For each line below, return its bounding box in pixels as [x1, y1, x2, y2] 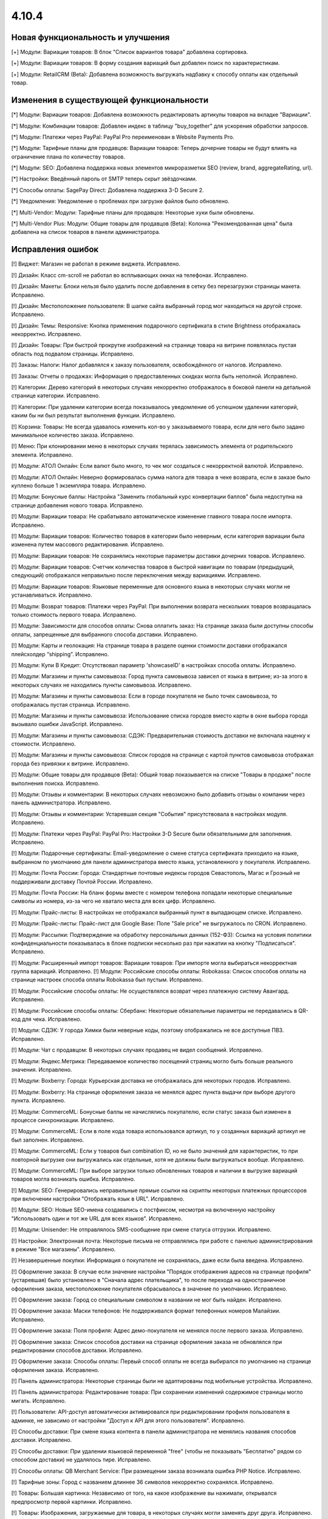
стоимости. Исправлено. [11, 740, 76, 747]
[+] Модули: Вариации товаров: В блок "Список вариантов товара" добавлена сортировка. [11, 49, 248, 56]
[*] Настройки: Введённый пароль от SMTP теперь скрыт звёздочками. [11, 175, 197, 182]
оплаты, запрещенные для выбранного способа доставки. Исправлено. [11, 631, 198, 638]
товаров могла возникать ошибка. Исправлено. [11, 1176, 135, 1183]
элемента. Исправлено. [11, 451, 73, 458]
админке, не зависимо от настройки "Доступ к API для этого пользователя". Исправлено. [11, 1416, 245, 1424]
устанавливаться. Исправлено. [11, 591, 92, 598]
